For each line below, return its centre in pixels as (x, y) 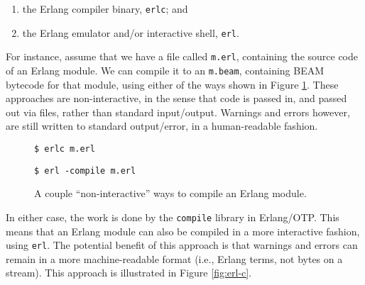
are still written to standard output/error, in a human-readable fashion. (162, 126)
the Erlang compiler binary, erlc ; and (105, 9)
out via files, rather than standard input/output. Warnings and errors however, (178, 112)
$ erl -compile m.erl (85, 171)
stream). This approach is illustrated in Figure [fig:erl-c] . (129, 273)
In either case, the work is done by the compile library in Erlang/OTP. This (173, 217)
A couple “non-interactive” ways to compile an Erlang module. (170, 193)
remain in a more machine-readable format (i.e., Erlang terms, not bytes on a (174, 258)
